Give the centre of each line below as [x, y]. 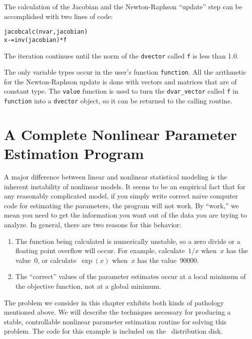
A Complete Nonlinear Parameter [120, 134]
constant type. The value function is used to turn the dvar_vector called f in [121, 91]
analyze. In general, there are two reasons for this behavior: [93, 224]
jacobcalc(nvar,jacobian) [46, 32]
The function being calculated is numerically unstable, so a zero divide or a [128, 241]
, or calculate [57, 260]
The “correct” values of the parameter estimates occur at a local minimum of [131, 276]
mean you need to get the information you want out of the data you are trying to [126, 215]
